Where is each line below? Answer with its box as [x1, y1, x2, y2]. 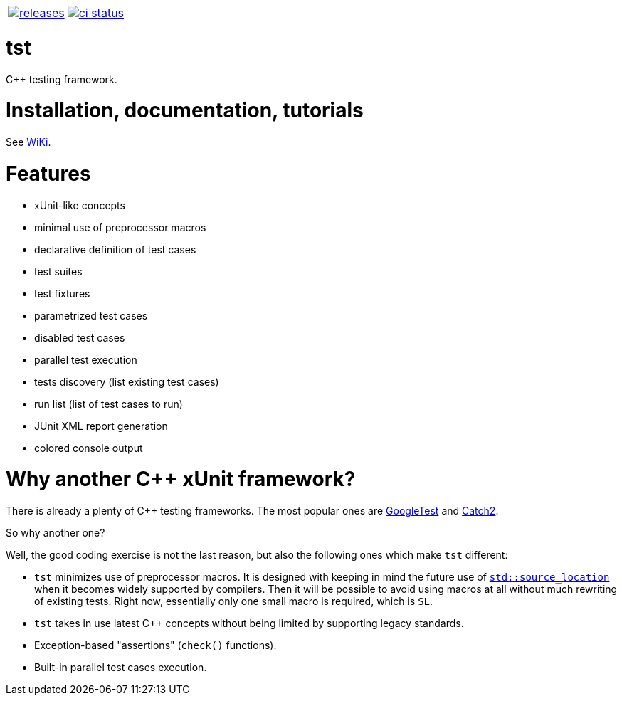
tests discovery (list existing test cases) [34, 375, 219, 388]
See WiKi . [6, 136, 51, 148]
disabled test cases [34, 331, 125, 344]
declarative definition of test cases [34, 243, 196, 255]
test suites [34, 265, 83, 278]
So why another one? [6, 527, 105, 539]
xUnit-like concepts [34, 199, 125, 211]
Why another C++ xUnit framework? [6, 467, 356, 492]
